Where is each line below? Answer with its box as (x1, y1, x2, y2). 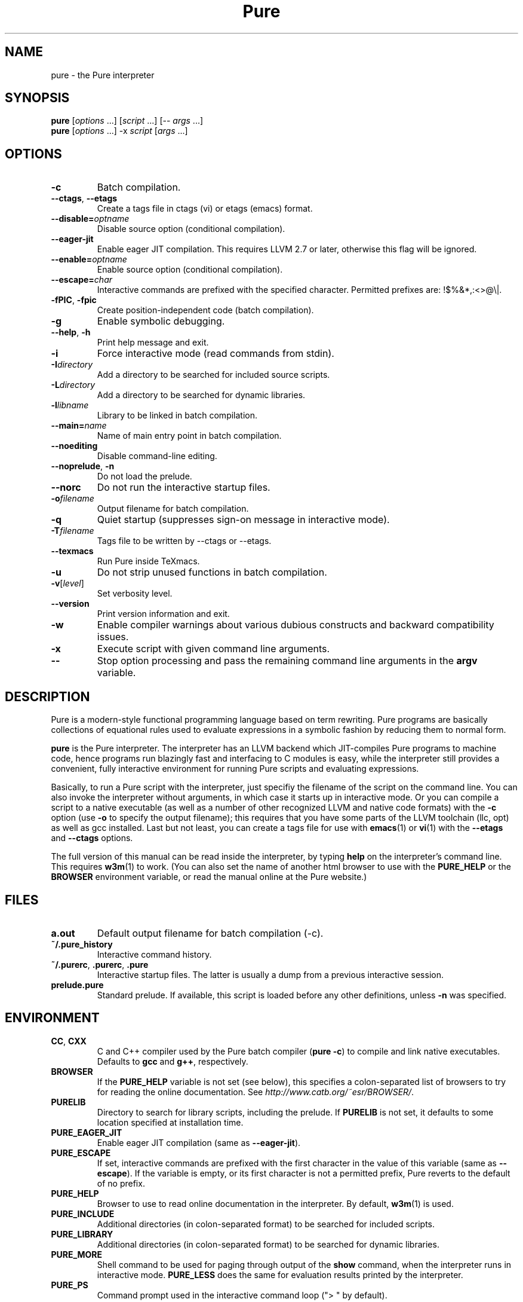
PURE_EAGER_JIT (51, 1127, 122, 1138)
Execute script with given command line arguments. (97, 643, 330, 655)
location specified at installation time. (97, 1117, 244, 1127)
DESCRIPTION (5, 689, 90, 704)
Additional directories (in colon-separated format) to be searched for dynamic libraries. (97, 1239, 439, 1249)
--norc (51, 481, 81, 494)
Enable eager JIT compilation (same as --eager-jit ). (97, 1137, 301, 1148)
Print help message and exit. (97, 337, 209, 348)
